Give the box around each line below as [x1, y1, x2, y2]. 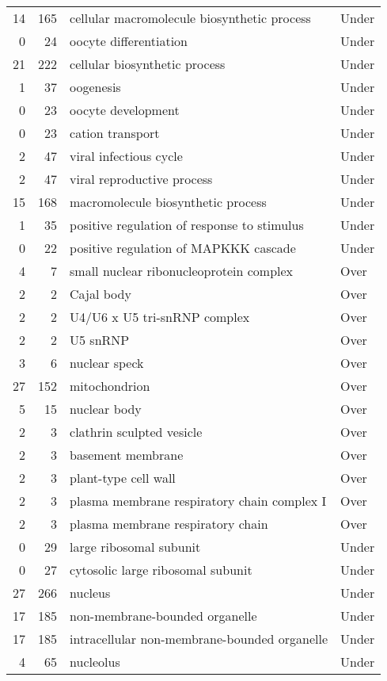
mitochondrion [70, 377, 150, 395]
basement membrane [70, 446, 184, 464]
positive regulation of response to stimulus [70, 216, 304, 234]
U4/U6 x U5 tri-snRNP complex [70, 308, 250, 326]
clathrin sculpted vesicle [70, 423, 203, 441]
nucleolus [70, 652, 120, 671]
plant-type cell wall [70, 469, 176, 487]
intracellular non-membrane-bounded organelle [70, 629, 328, 648]
